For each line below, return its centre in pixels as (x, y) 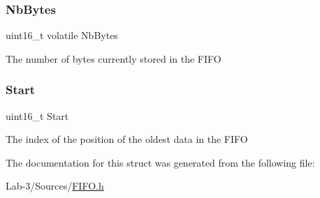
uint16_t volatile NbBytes (62, 35)
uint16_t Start (37, 115)
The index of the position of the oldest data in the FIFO (127, 139)
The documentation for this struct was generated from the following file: (160, 162)
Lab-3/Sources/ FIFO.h (55, 186)
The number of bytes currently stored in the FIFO (114, 58)
